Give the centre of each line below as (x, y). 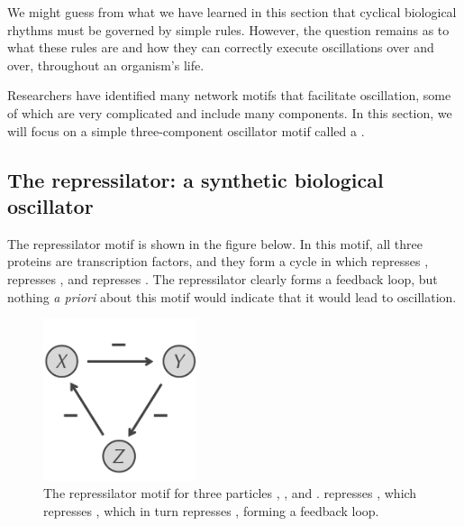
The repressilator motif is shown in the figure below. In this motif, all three (215, 243)
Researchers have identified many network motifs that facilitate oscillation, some (229, 95)
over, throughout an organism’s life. (106, 65)
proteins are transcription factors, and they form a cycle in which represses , (218, 261)
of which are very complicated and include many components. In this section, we (230, 112)
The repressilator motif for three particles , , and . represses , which (230, 493)
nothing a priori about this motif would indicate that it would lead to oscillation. (232, 296)
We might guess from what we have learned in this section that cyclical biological (232, 12)
